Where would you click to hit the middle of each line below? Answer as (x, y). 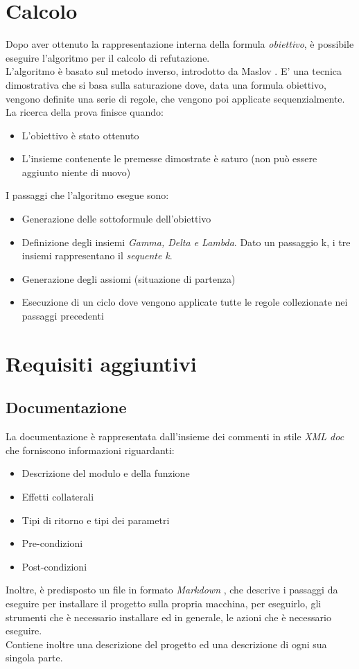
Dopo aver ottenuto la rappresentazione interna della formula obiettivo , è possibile (180, 44)
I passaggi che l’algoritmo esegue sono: (87, 195)
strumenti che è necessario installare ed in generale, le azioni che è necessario (168, 617)
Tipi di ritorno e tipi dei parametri (96, 520)
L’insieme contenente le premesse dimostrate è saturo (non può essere (169, 158)
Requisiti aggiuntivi (101, 363)
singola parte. (34, 658)
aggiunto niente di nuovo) (76, 172)
